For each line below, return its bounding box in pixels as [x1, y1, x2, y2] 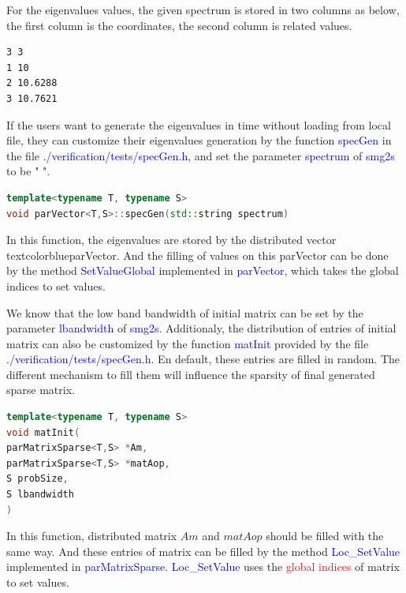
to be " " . [6, 163, 50, 179]
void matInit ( [6, 426, 80, 438]
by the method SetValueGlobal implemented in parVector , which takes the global [6, 262, 399, 279]
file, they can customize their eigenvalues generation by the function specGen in [6, 132, 392, 148]
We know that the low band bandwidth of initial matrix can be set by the [6, 304, 363, 321]
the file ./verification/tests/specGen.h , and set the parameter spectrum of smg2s [6, 147, 395, 163]
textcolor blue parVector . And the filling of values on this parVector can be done [6, 246, 389, 263]
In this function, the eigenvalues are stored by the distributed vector [6, 231, 337, 248]
